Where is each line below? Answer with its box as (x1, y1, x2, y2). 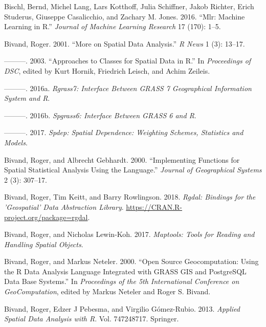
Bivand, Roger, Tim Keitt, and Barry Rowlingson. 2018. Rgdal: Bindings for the (4, 191, 256, 202)
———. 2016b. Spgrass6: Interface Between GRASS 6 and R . (4, 110, 196, 120)
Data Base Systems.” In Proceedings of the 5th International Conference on (4, 276, 239, 287)
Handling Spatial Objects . (4, 238, 83, 249)
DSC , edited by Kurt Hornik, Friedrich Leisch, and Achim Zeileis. (4, 65, 210, 76)
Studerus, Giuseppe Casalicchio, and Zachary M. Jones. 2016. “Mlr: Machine (4, 11, 245, 21)
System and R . (4, 93, 50, 103)
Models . (4, 137, 28, 147)
